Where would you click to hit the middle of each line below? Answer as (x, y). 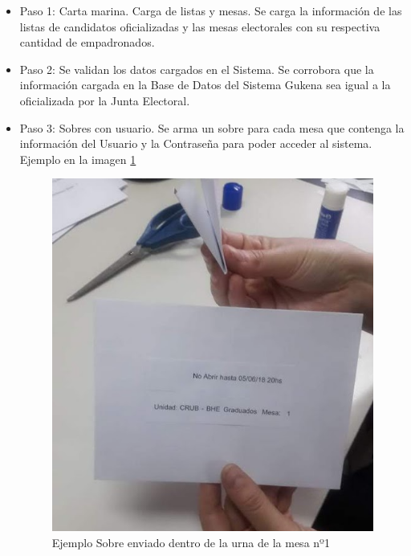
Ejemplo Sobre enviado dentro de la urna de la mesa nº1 (191, 542)
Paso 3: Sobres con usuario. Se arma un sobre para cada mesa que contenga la (212, 127)
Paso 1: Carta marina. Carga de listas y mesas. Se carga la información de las (211, 10)
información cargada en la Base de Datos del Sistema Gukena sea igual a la (205, 85)
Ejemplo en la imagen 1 (78, 159)
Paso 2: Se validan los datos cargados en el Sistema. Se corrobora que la (197, 69)
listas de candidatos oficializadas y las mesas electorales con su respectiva (200, 26)
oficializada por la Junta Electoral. (105, 100)
